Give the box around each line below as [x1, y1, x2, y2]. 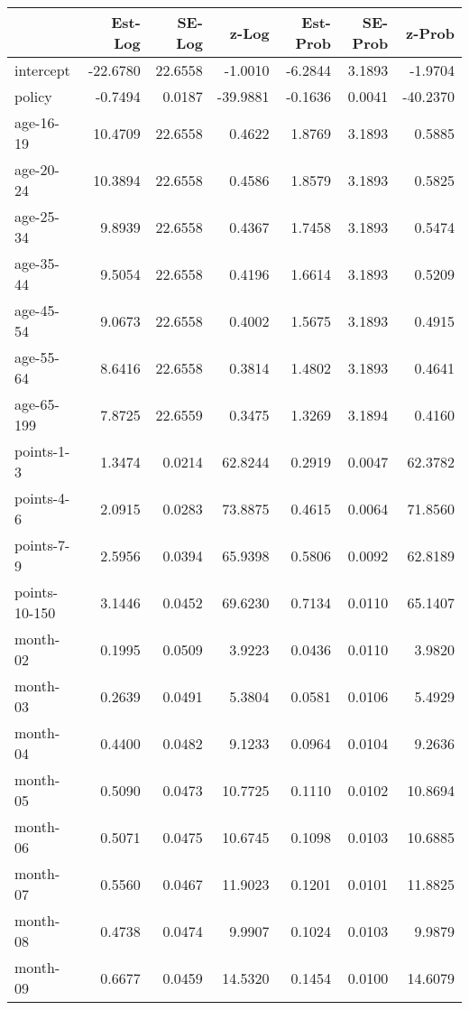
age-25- [14, 206, 60, 227]
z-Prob [406, 22, 455, 43]
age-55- [14, 347, 60, 367]
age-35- [14, 253, 60, 273]
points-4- [14, 487, 70, 508]
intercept [14, 60, 70, 80]
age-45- [14, 300, 60, 320]
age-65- [14, 394, 60, 414]
